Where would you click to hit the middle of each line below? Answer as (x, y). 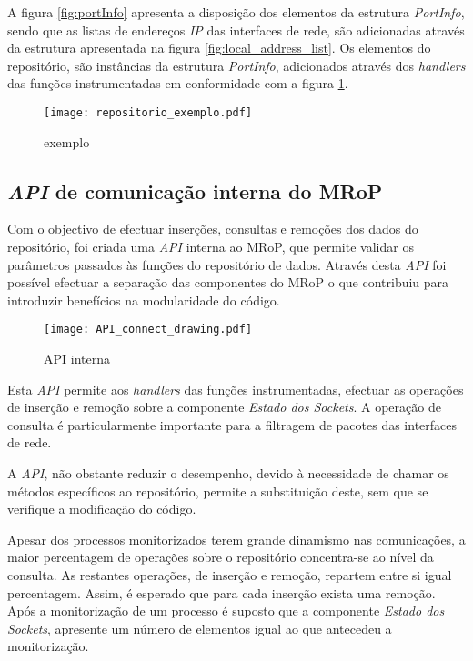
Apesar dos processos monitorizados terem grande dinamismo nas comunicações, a (236, 539)
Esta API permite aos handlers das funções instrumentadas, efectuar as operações (236, 389)
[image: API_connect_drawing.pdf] (148, 330)
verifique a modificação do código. (102, 509)
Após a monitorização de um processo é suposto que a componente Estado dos (226, 611)
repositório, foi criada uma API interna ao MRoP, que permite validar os (211, 247)
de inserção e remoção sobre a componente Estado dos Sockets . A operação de (224, 407)
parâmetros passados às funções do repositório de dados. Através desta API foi (227, 264)
